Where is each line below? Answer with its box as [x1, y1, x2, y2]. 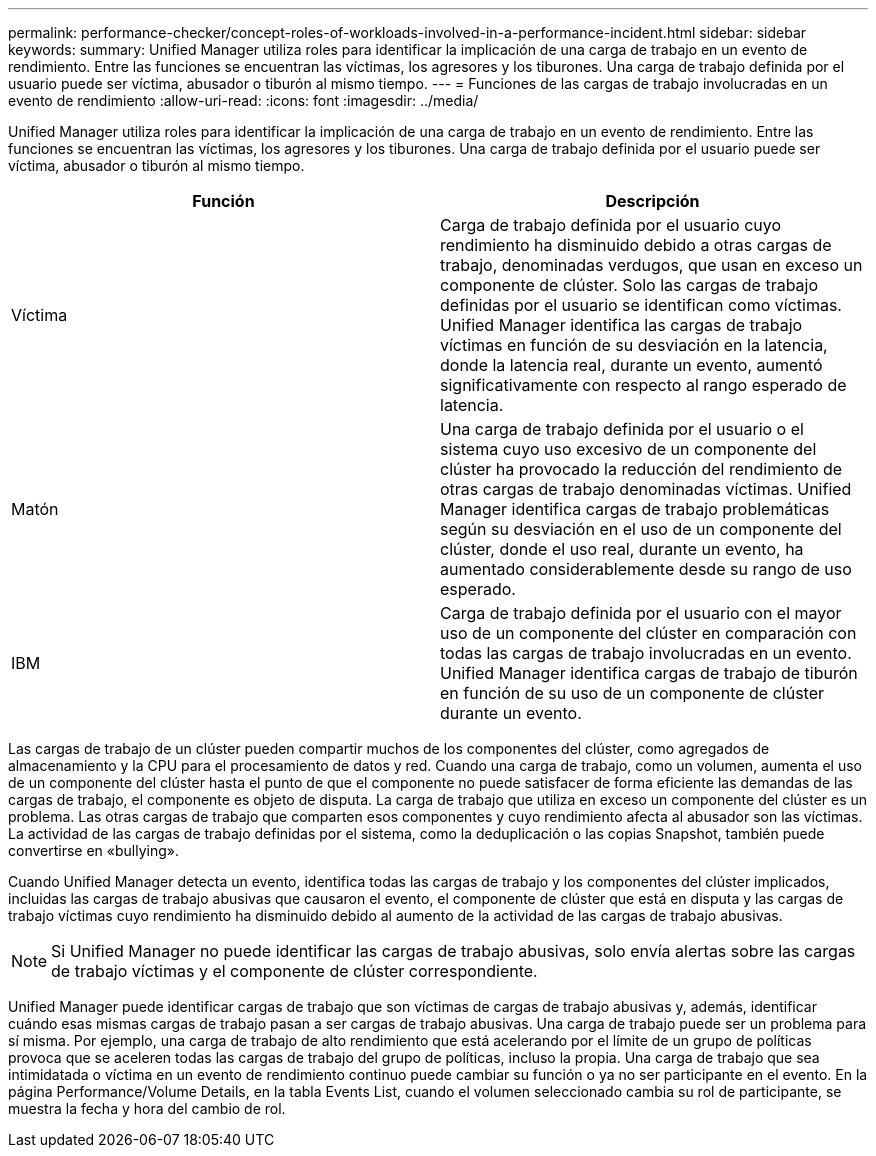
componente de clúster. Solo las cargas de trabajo [440, 275, 819, 295]
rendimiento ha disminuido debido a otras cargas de [440, 235, 832, 255]
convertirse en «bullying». [8, 842, 179, 859]
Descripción [605, 191, 700, 211]
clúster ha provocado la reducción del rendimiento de [440, 459, 843, 479]
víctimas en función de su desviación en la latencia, [440, 335, 828, 355]
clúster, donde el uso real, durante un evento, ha [440, 539, 804, 559]
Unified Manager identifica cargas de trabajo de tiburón [440, 663, 858, 683]
